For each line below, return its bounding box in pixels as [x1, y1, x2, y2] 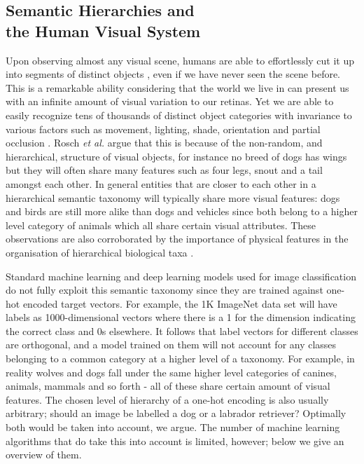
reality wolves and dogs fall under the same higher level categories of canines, [6, 364, 337, 379]
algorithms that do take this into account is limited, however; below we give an [6, 433, 344, 448]
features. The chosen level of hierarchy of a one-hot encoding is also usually [6, 392, 329, 407]
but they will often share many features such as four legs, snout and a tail [6, 163, 323, 177]
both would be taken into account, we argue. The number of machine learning [6, 420, 340, 435]
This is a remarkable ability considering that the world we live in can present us [6, 80, 349, 95]
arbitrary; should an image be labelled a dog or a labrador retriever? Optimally [6, 406, 346, 421]
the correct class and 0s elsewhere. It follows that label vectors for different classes [6, 323, 358, 338]
